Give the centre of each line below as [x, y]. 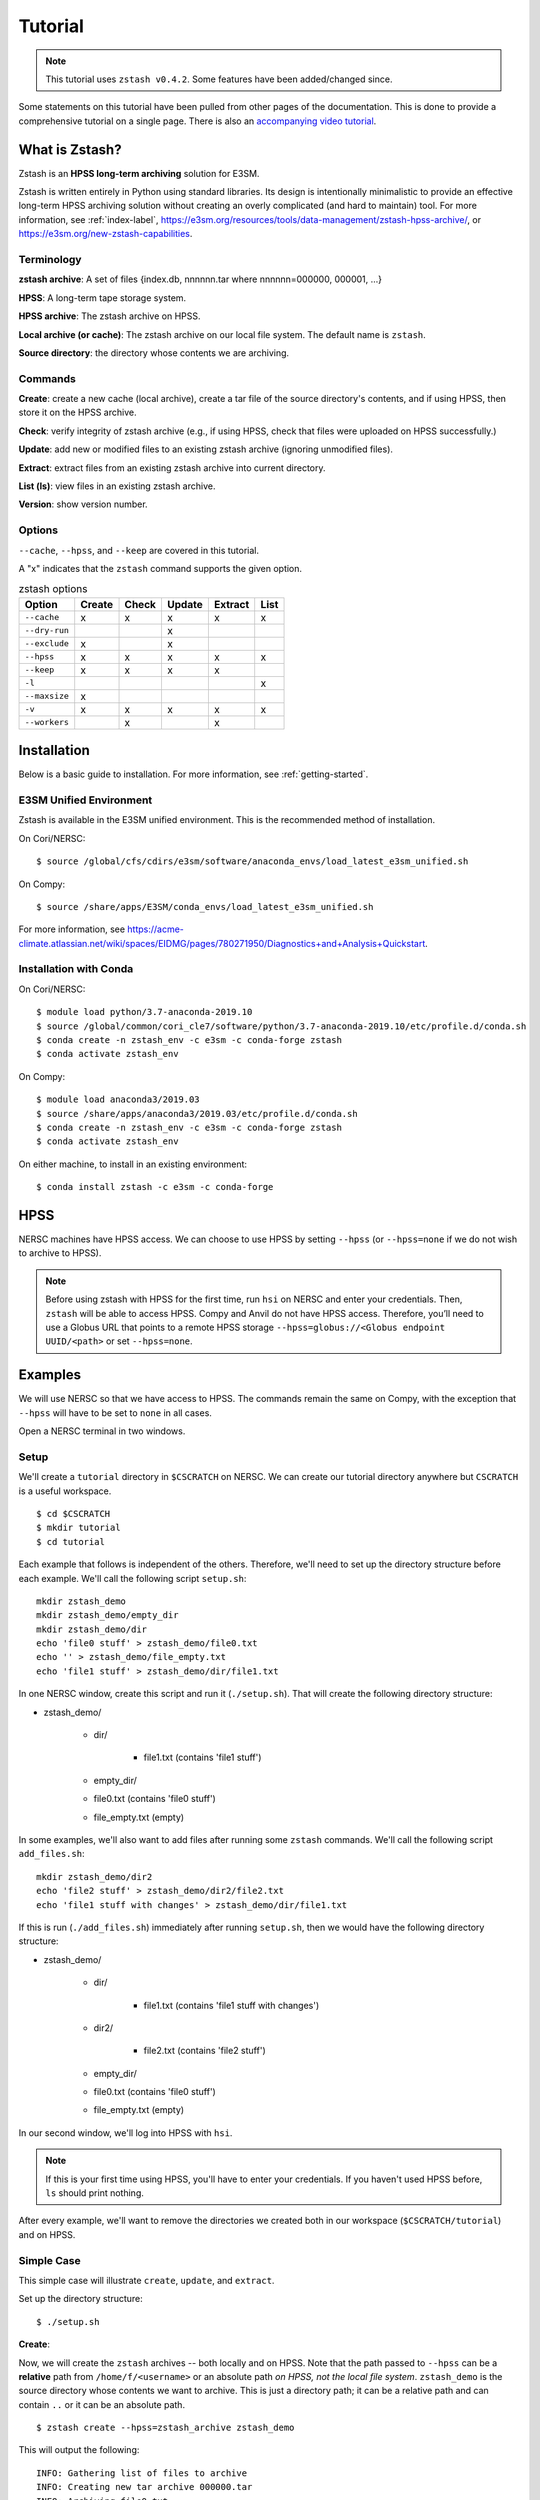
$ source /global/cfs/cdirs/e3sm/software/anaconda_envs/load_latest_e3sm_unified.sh [252, 861]
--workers [47, 722]
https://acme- [155, 929]
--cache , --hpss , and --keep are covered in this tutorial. [139, 550]
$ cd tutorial [70, 1541]
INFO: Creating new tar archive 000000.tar [144, 2487]
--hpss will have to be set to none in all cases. [115, 1412]
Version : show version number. [83, 504]
